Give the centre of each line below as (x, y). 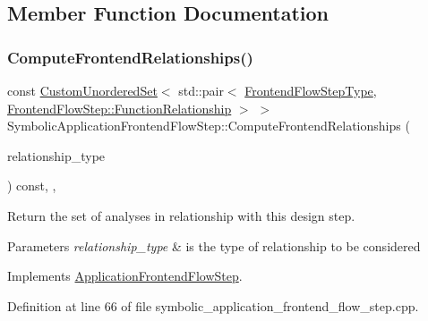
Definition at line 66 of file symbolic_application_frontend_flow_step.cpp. (213, 305)
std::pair (201, 90)
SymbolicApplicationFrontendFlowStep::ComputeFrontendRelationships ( (209, 126)
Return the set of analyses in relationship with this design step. (181, 215)
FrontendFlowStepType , (311, 90)
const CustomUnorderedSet (82, 90)
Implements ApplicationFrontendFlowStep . (125, 276)
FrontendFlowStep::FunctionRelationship (120, 108)
